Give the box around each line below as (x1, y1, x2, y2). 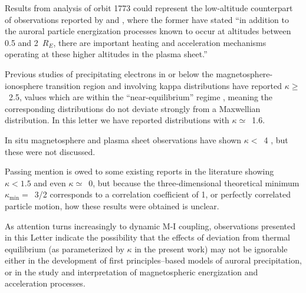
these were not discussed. (5, 145, 96, 157)
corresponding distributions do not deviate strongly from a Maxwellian (5, 102, 261, 114)
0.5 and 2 (5, 36, 38, 48)
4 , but (264, 133, 288, 146)
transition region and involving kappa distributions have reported (45, 79, 282, 91)
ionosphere (5, 79, 43, 91)
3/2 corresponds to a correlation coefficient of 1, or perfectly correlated (34, 188, 291, 200)
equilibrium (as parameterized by (5, 242, 124, 255)
